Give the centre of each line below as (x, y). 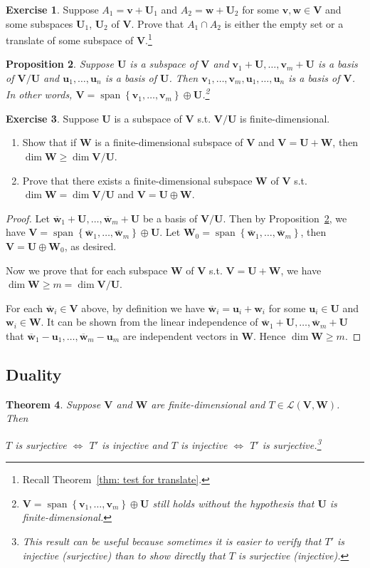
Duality (34, 374)
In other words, (39, 94)
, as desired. (90, 246)
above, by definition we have (143, 308)
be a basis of (170, 218)
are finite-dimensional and (208, 404)
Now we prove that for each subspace (87, 270)
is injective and (135, 444)
